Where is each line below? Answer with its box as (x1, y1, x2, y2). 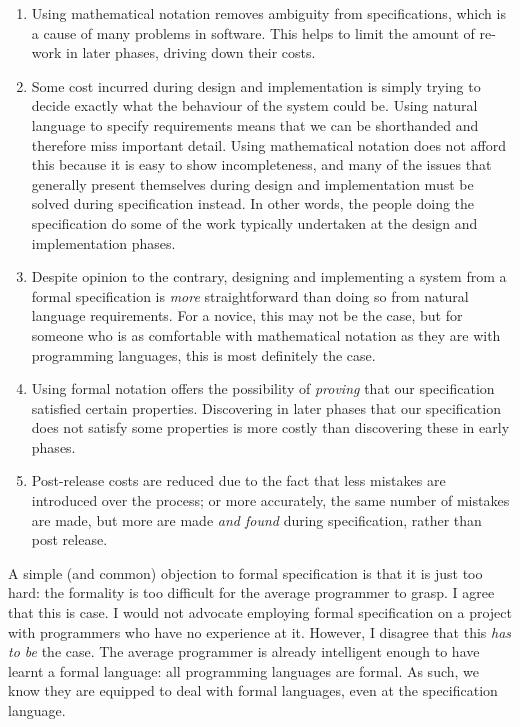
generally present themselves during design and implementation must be (31, 173, 474, 194)
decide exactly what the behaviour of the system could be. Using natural (31, 95, 478, 116)
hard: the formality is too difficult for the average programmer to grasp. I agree (8, 582, 495, 603)
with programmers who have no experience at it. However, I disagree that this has (8, 621, 512, 642)
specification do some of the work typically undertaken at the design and (31, 212, 478, 233)
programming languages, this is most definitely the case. (31, 344, 376, 365)
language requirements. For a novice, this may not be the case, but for (31, 305, 463, 326)
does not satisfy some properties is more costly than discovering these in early (31, 417, 510, 438)
